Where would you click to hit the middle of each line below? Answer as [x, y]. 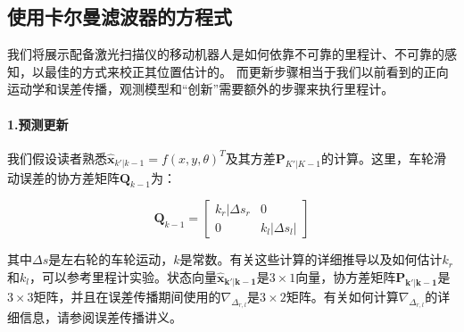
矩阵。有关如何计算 [342, 296]
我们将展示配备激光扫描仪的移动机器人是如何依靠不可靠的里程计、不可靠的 [226, 54]
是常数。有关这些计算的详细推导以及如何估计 [311, 259]
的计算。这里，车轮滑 [383, 158]
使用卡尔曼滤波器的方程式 [120, 17]
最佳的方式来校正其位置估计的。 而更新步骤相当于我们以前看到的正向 [246, 71]
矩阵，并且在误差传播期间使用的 [127, 296]
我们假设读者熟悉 [57, 158]
